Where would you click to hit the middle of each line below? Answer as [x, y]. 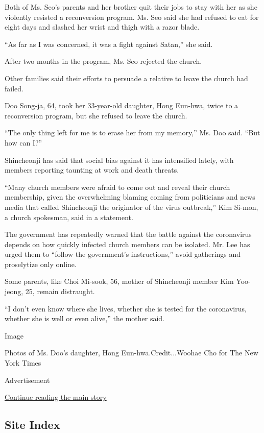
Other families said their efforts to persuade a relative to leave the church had [126, 78]
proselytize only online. [41, 264]
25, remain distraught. [60, 291]
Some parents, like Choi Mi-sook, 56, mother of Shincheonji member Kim [119, 281]
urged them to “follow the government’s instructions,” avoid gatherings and [123, 254]
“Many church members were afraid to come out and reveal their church [117, 187]
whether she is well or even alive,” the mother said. [85, 318]
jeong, [14, 291]
